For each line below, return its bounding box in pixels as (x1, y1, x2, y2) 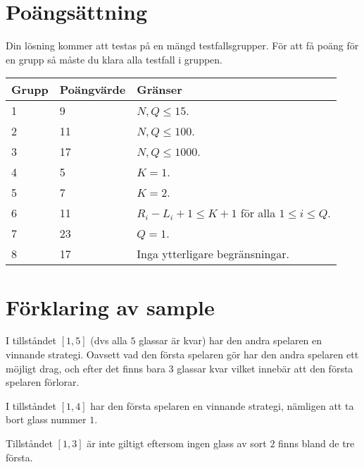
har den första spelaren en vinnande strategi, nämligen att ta (90, 398, 354, 413)
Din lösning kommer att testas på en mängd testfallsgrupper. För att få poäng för (6, 38, 359, 53)
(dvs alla (90, 333, 127, 348)
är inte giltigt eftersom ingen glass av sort (87, 436, 267, 450)
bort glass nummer (6, 412, 87, 427)
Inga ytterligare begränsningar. (137, 245, 290, 262)
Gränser (137, 81, 182, 98)
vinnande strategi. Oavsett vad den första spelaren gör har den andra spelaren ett (6, 347, 359, 362)
